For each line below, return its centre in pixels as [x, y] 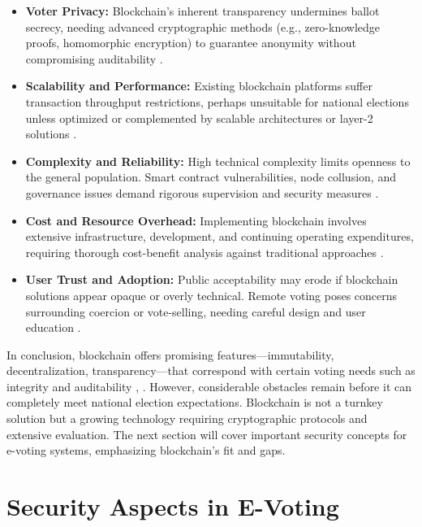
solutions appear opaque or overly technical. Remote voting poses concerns [211, 295]
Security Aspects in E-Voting [173, 506]
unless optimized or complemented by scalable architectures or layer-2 [199, 118]
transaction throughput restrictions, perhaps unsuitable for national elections [217, 101]
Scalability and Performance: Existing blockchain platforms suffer [199, 86]
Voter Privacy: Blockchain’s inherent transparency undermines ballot [202, 11]
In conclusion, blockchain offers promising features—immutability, [170, 354]
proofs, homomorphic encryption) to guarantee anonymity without [191, 43]
